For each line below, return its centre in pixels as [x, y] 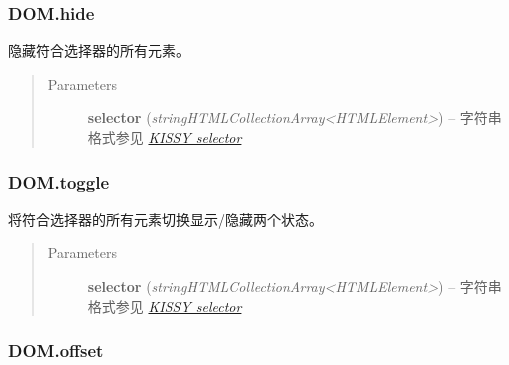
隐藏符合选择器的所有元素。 [99, 50]
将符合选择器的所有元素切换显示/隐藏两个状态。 [165, 218]
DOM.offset [56, 350]
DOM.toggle [59, 181]
